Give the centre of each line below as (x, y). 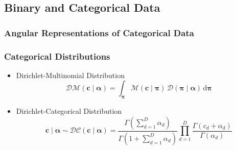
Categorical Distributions (57, 56)
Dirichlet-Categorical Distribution (69, 111)
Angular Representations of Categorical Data (99, 32)
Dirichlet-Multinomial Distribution (70, 75)
